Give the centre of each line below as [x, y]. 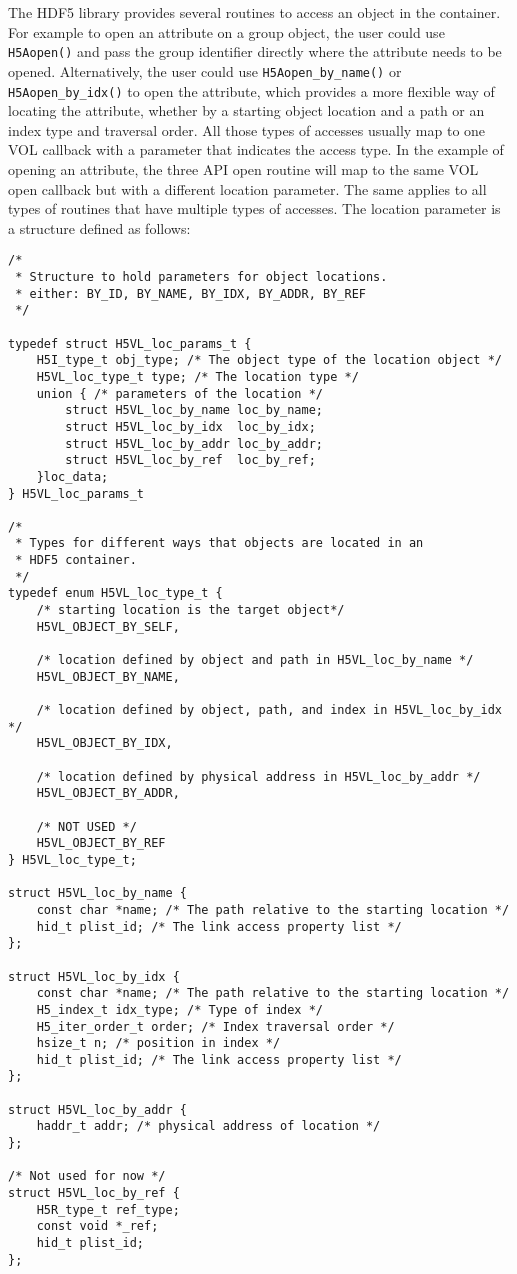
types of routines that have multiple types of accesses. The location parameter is [254, 208]
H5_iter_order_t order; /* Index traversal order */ [215, 1026]
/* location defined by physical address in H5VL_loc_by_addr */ [258, 776]
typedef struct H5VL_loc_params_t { [130, 343]
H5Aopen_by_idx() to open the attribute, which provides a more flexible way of [251, 90]
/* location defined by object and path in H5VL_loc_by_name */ [255, 660]
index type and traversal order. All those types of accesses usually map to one [247, 129]
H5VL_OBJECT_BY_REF [101, 843]
